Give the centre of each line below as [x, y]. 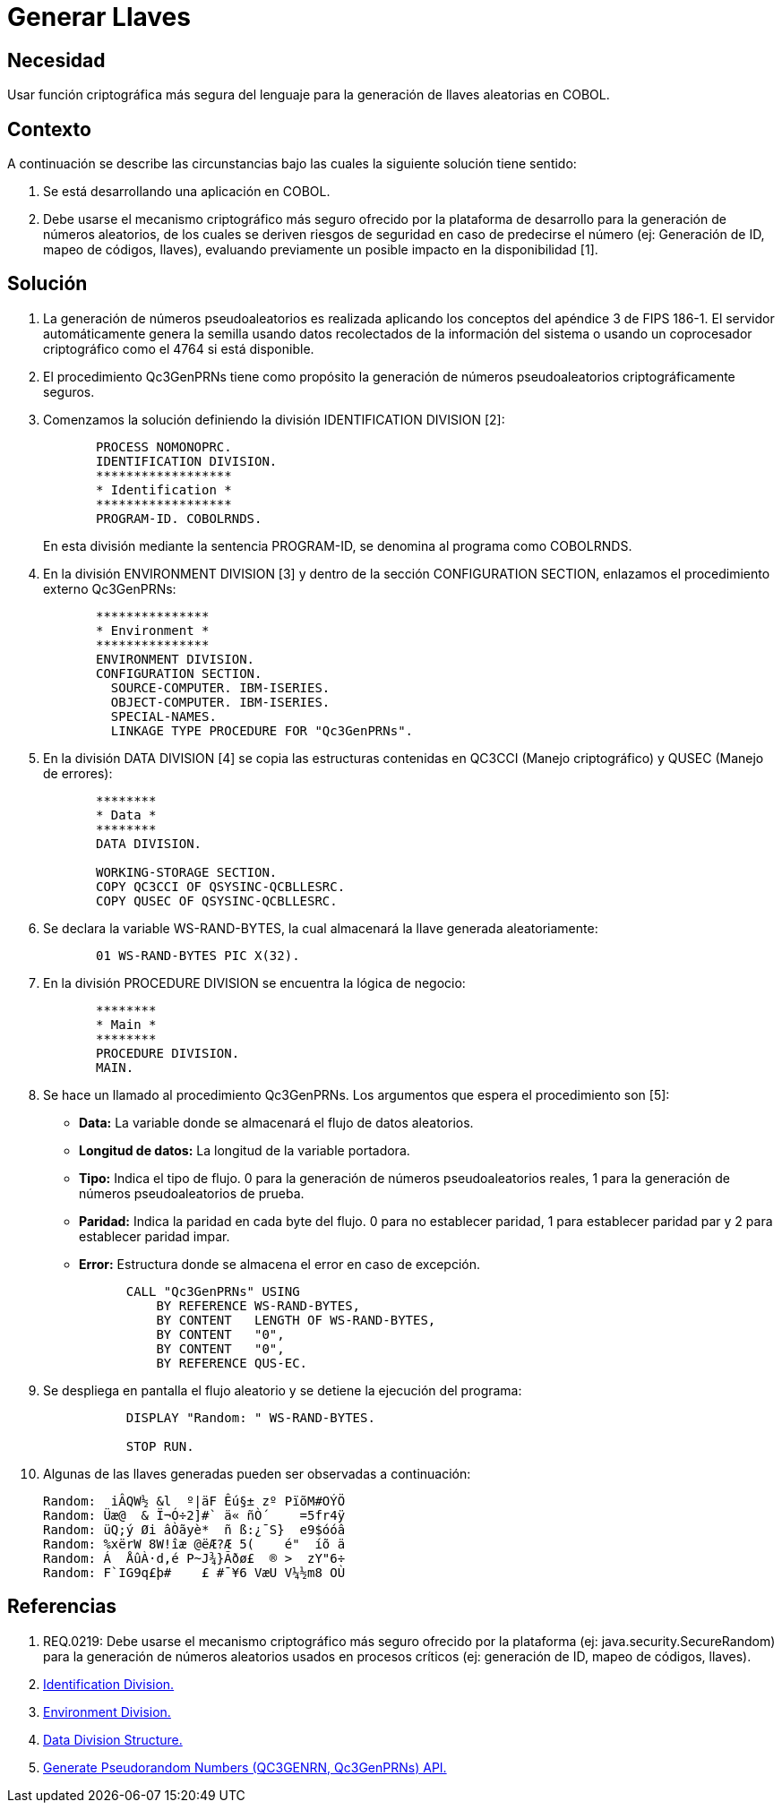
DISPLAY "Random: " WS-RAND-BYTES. [250, 1417]
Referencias [62, 1607]
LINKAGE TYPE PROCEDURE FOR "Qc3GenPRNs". [262, 730]
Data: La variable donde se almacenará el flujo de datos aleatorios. [276, 1122]
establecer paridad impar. [155, 1236]
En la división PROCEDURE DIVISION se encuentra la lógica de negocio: [254, 982]
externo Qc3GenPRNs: [110, 588]
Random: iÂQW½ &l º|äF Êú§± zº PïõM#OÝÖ [194, 1501]
